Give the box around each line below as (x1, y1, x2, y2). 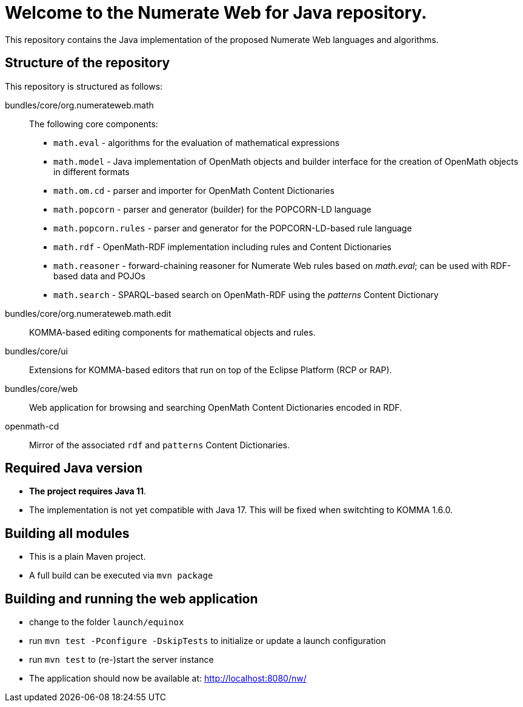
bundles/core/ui (5, 345, 68, 356)
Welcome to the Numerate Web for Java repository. (5, 2, 427, 23)
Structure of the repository (5, 55, 170, 71)
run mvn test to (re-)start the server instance (29, 654, 214, 665)
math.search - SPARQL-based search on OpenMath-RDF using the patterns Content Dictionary (53, 289, 439, 300)
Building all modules (5, 525, 130, 541)
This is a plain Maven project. (29, 551, 146, 562)
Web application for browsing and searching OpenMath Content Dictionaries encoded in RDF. (29, 402, 402, 413)
